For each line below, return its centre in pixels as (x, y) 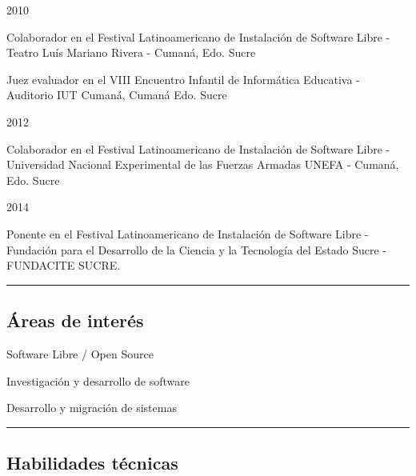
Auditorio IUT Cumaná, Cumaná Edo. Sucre (117, 95)
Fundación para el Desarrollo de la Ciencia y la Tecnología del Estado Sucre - (196, 249)
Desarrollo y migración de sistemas (92, 408)
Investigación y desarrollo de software (98, 380)
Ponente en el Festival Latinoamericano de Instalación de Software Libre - (188, 233)
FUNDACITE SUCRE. (64, 265)
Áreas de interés (75, 320)
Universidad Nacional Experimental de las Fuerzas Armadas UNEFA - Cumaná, (203, 164)
